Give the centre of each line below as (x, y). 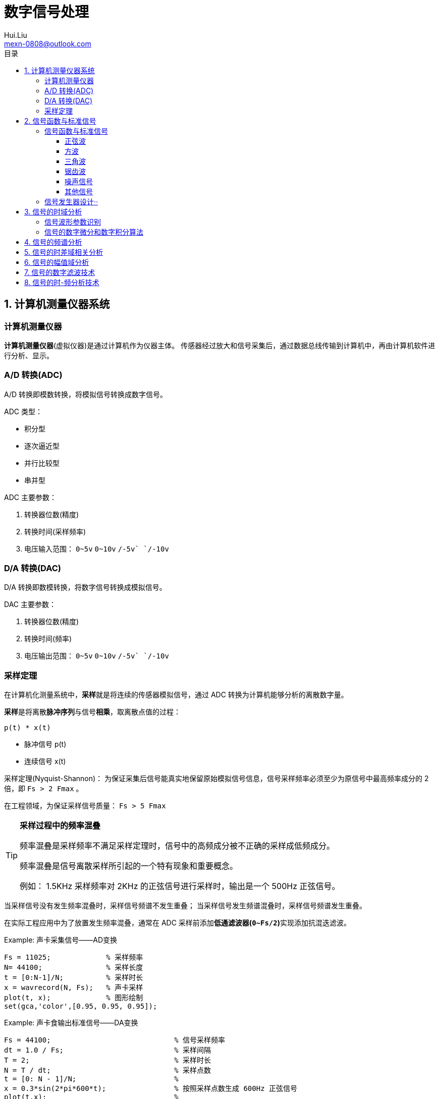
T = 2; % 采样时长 (108, 1060)
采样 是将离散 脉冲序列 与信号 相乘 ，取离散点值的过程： (92, 712)
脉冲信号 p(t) (45, 744)
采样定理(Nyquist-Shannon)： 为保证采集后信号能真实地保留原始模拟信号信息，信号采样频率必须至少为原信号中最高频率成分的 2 (216, 779)
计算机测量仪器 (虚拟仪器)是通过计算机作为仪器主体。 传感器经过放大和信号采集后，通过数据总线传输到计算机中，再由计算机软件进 (220, 345)
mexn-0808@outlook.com (48, 43)
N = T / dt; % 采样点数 (108, 1070)
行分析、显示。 (29, 355)
